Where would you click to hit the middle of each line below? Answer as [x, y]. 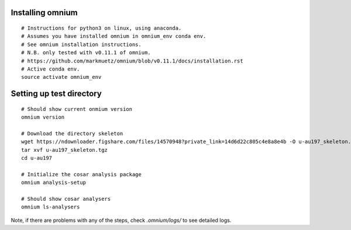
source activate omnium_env [61, 77]
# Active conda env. [51, 69]
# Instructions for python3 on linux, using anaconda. [101, 28]
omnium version [43, 117]
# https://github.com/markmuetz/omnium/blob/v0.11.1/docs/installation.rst [132, 61]
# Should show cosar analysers [66, 199]
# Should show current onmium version [77, 109]
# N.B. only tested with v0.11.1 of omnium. [86, 53]
